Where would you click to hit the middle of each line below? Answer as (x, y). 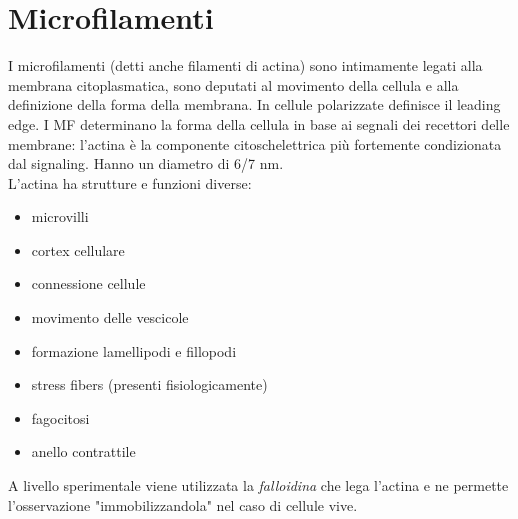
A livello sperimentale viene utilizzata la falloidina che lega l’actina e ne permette (258, 485)
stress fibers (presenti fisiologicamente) (149, 384)
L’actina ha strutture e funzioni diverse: (130, 182)
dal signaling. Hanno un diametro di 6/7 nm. (146, 163)
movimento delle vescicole (110, 317)
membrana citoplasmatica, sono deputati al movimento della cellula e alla (233, 84)
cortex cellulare (78, 249)
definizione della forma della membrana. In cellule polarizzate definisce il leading (254, 104)
